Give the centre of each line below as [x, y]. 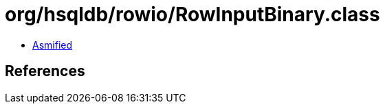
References [45, 71]
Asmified [53, 45]
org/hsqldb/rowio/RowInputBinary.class [192, 14]
